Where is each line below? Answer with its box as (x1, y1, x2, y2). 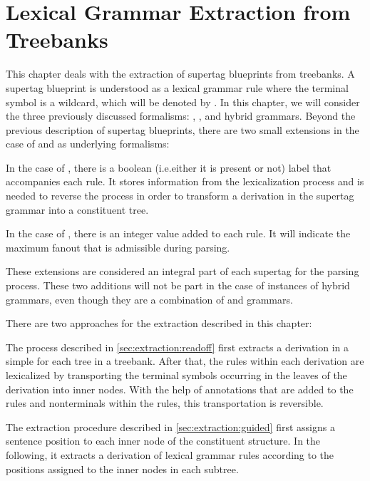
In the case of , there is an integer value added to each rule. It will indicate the (6, 226, 351, 241)
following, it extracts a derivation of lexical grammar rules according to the (6, 447, 334, 462)
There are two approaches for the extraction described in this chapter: (6, 316, 312, 331)
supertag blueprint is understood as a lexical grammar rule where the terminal (6, 80, 349, 95)
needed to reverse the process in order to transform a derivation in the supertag (6, 188, 354, 203)
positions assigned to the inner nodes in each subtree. (6, 461, 239, 476)
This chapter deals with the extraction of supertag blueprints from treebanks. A (6, 66, 355, 81)
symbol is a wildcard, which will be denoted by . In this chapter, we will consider (6, 94, 360, 109)
